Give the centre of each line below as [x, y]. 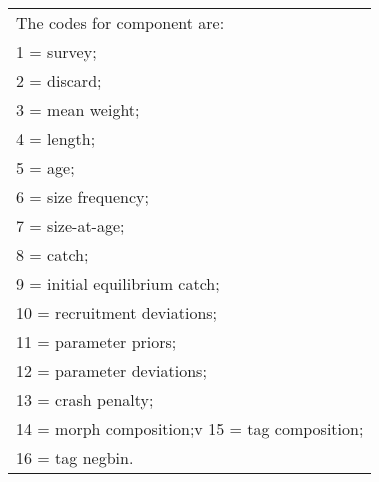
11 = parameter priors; [96, 341]
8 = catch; [52, 254]
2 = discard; [59, 80]
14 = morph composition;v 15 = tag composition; [190, 428]
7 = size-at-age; [70, 225]
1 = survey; [56, 51]
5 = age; [45, 167]
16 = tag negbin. [75, 457]
